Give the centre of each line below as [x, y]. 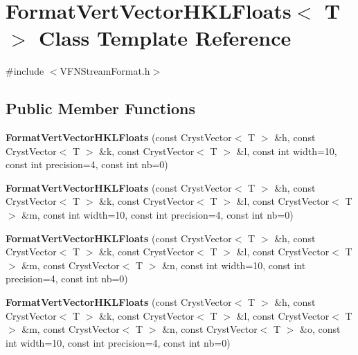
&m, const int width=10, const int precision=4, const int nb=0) [158, 215]
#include [25, 71]
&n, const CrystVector [210, 329]
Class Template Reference [165, 38]
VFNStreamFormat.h [105, 71]
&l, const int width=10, [287, 151]
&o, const [320, 329]
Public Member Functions [100, 108]
